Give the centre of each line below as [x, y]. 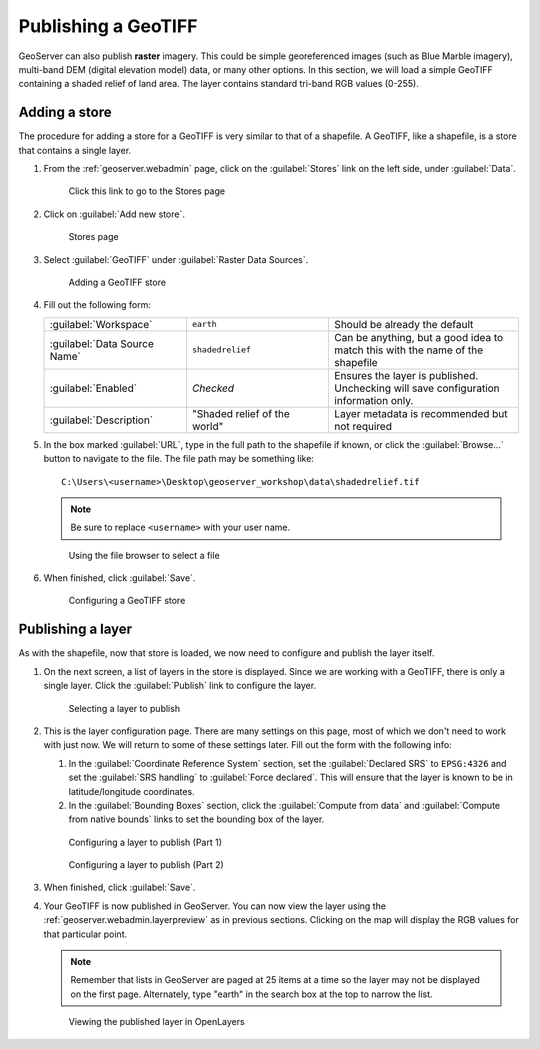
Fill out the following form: [97, 305]
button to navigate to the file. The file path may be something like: [179, 459]
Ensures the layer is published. [406, 375]
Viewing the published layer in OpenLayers [156, 1022]
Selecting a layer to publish [124, 708]
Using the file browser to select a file [144, 555]
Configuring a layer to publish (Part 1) [145, 842]
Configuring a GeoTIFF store [127, 601]
